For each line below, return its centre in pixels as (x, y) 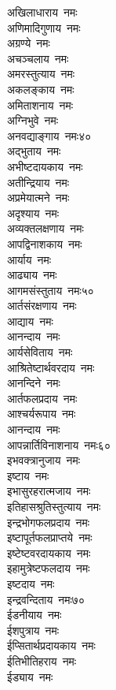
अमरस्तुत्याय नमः (41, 74)
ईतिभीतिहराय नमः (42, 660)
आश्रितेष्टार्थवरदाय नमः (51, 367)
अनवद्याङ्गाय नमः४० (49, 135)
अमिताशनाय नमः (40, 104)
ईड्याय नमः (30, 676)
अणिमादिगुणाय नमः (44, 27)
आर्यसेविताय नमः (40, 352)
